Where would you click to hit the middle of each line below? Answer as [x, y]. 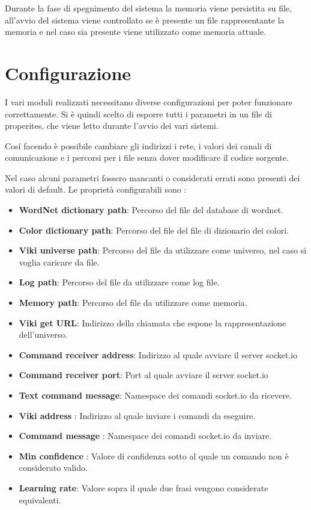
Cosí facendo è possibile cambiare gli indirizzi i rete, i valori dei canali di [138, 145]
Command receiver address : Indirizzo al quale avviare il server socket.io [158, 354]
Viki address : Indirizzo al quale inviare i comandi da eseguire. [137, 415]
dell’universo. [43, 334]
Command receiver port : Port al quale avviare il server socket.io [143, 375]
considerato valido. [53, 468]
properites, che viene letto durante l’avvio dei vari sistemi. [112, 126]
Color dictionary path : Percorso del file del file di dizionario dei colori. [154, 230]
